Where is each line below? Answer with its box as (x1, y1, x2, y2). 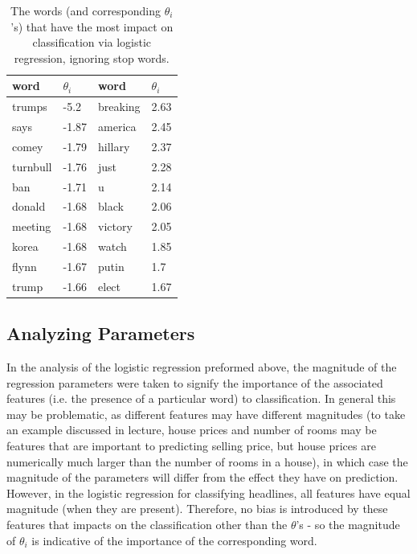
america (98, 118, 137, 135)
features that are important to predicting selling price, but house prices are (6, 437, 376, 454)
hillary (98, 137, 130, 154)
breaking (98, 98, 141, 115)
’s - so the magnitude (296, 516, 400, 533)
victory (98, 218, 133, 235)
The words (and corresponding (10, 2, 161, 18)
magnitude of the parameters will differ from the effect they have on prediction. (6, 469, 399, 486)
